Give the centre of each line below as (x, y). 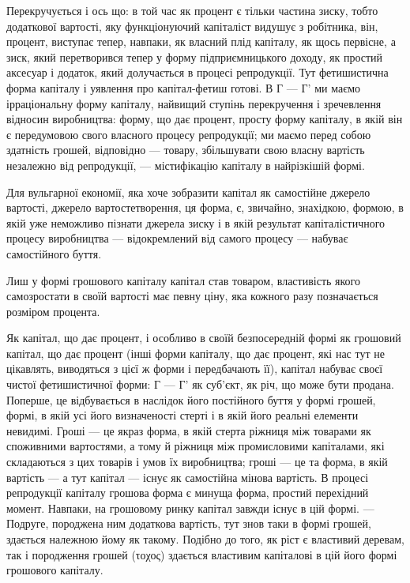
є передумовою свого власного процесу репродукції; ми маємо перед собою (189, 134)
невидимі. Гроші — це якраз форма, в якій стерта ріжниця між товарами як (189, 430)
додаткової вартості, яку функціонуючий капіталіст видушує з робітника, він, (192, 26)
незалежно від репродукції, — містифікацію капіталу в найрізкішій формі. (186, 165)
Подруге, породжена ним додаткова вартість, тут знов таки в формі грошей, (189, 523)
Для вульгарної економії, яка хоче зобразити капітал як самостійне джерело (188, 192)
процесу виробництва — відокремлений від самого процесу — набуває (177, 238)
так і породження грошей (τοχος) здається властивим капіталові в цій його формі (202, 554)
